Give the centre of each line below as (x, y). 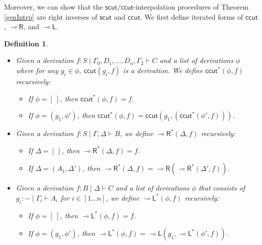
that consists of (222, 188)
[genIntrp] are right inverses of (51, 16)
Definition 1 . (26, 43)
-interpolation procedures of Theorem (191, 7)
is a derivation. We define (163, 70)
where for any (37, 70)
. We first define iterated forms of (192, 16)
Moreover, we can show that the (54, 7)
